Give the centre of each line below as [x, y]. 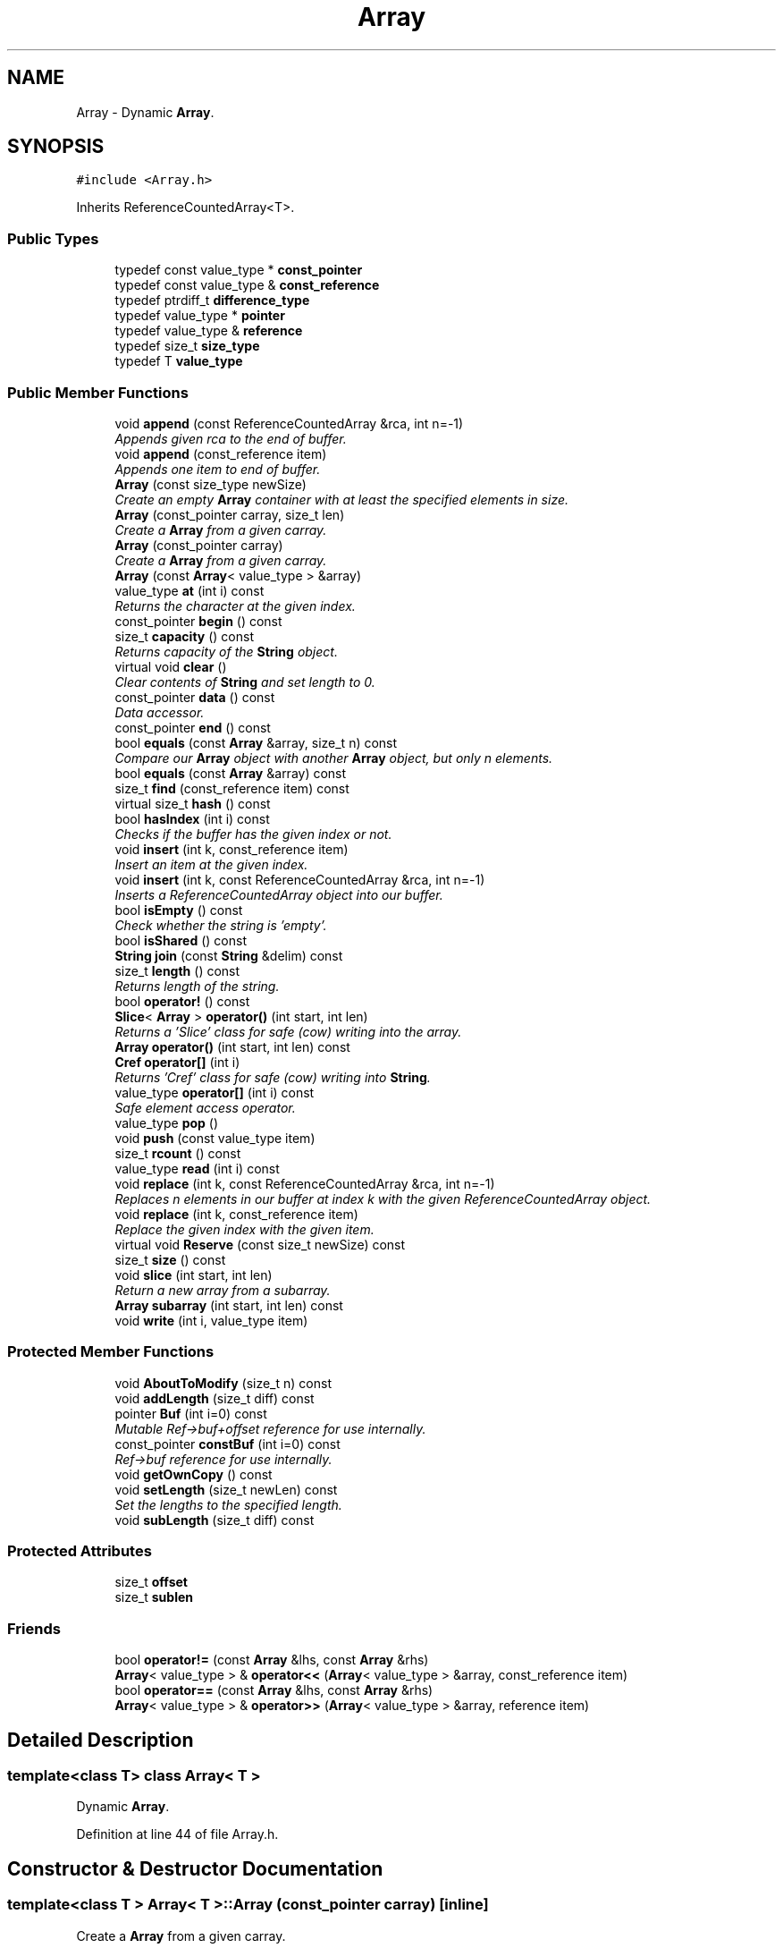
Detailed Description [101, 1740]
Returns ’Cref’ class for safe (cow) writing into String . [273, 1077]
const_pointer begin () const [198, 621]
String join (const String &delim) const [229, 955]
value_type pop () [167, 1122]
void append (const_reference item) [221, 453]
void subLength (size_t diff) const [215, 1520]
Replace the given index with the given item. [244, 1229]
